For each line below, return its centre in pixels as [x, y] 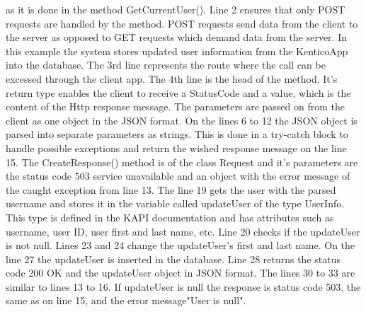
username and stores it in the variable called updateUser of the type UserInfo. [175, 203]
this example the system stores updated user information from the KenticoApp [177, 51]
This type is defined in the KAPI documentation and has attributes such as [170, 217]
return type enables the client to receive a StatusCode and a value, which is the [178, 92]
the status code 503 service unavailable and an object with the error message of [178, 176]
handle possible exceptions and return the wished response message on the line [176, 148]
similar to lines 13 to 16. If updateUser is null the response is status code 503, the [183, 286]
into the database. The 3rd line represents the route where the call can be [166, 65]
